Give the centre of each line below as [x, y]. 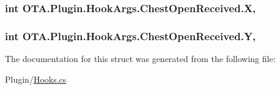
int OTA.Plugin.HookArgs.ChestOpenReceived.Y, [131, 36]
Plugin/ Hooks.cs [36, 79]
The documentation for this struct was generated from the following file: [140, 59]
